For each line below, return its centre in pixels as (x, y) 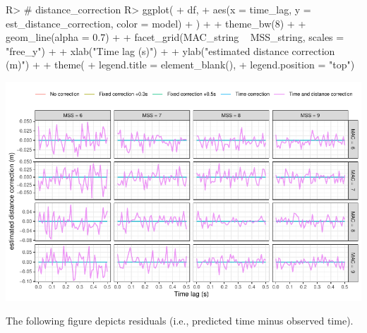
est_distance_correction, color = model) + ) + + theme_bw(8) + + (156, 23)
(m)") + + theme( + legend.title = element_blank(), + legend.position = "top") (180, 65)
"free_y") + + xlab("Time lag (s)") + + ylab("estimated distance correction (170, 50)
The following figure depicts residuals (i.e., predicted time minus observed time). (180, 321)
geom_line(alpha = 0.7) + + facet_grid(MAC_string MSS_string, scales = (175, 37)
